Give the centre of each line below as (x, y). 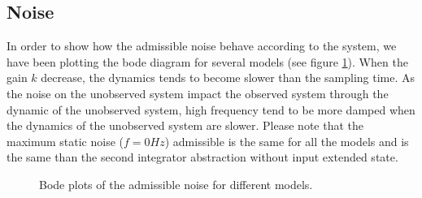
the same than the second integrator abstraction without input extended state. (202, 157)
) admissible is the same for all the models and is (287, 141)
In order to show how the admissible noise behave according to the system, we (202, 46)
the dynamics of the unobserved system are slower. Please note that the (185, 125)
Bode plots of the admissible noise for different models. (176, 184)
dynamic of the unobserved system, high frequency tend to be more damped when (211, 109)
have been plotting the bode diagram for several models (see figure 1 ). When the (207, 61)
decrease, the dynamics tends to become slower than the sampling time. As (228, 77)
